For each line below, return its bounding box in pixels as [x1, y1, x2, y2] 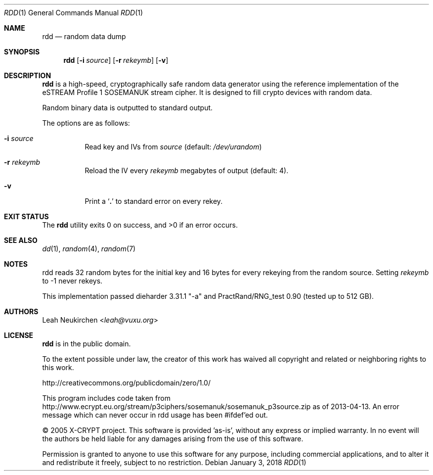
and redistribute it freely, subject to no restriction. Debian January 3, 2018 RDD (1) [42, 458, 306, 467]
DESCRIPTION [4, 71, 51, 80]
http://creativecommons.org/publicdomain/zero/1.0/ [42, 379, 211, 387]
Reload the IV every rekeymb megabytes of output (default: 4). [85, 166, 289, 175]
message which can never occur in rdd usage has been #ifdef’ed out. [42, 411, 268, 419]
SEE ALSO [4, 236, 38, 244]
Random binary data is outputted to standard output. [42, 103, 213, 112]
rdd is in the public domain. [42, 339, 131, 348]
